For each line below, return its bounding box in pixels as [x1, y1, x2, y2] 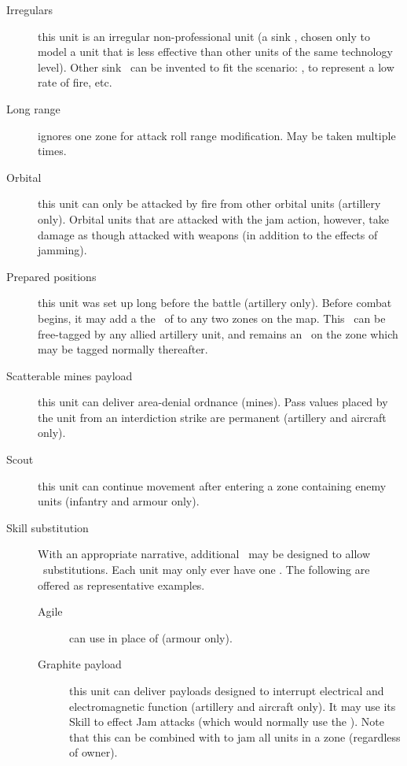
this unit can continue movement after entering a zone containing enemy [38, 477, 387, 494]
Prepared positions [6, 268, 97, 284]
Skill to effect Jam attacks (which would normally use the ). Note [69, 713, 384, 730]
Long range [6, 100, 60, 117]
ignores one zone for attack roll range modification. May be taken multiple [38, 127, 396, 143]
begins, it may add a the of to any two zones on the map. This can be [38, 309, 386, 326]
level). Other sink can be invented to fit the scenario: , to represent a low [38, 58, 394, 75]
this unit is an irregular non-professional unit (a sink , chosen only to [38, 28, 370, 44]
